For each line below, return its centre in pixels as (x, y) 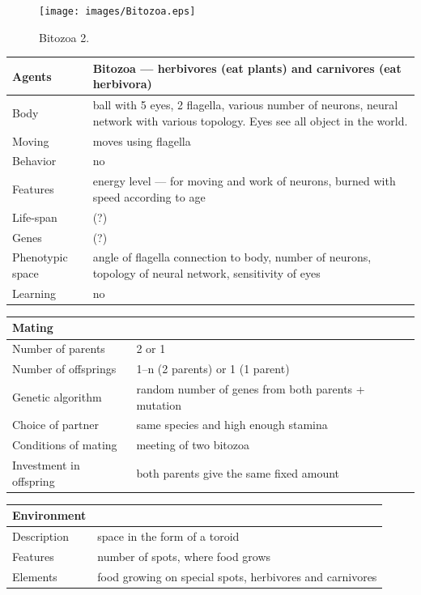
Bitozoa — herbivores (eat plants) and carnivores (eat (247, 68)
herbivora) (122, 84)
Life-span (35, 217)
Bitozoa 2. (64, 37)
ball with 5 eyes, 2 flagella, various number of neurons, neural (245, 105)
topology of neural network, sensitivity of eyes (206, 273)
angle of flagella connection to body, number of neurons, (232, 257)
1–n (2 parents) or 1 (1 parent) (213, 369)
